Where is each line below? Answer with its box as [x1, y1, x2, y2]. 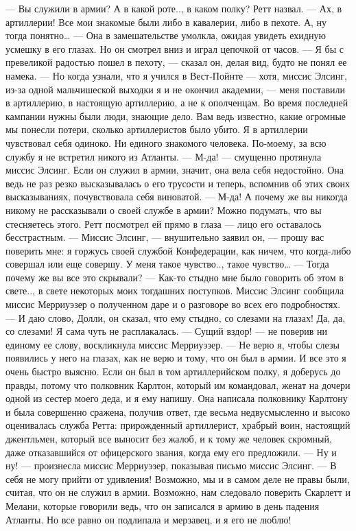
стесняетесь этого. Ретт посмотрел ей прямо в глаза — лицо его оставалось [5, 216, 322, 231]
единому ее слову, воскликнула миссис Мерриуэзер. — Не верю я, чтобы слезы [5, 337, 340, 351]
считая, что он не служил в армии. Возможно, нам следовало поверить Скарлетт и [5, 485, 351, 499]
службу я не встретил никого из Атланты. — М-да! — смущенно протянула [5, 149, 322, 163]
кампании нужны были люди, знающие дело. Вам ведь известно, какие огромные [5, 108, 346, 123]
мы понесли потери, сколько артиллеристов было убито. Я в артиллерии [5, 122, 308, 137]
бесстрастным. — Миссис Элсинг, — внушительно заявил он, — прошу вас [5, 230, 324, 244]
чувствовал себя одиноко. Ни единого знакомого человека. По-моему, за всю [5, 135, 327, 150]
